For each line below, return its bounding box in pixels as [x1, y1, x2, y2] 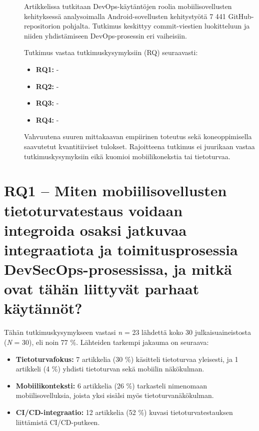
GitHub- [228, 11, 254, 21]
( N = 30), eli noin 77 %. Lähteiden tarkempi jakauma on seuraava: [4, 336, 209, 347]
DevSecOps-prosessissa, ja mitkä [4, 259, 232, 279]
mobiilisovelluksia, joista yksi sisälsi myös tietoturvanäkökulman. [15, 390, 214, 400]
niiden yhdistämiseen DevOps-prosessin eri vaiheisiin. [24, 30, 187, 41]
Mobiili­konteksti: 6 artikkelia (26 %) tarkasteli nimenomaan [15, 380, 207, 390]
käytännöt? [4, 298, 82, 318]
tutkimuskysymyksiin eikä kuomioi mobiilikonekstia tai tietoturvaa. [24, 151, 230, 161]
